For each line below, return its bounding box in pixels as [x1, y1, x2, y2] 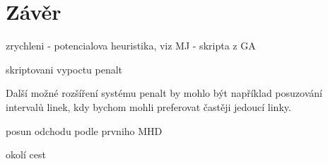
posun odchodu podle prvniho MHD [6, 123, 163, 138]
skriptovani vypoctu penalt [6, 61, 123, 76]
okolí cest [6, 147, 46, 162]
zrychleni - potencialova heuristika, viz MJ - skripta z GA [6, 38, 256, 53]
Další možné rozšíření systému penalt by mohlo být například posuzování [6, 86, 322, 100]
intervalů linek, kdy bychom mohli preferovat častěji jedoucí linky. [6, 99, 291, 114]
